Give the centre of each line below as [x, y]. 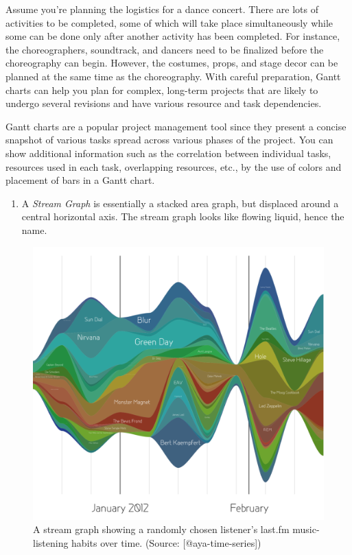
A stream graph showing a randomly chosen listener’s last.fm [161, 529]
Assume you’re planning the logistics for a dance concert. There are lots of [162, 9]
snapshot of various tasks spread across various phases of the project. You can [169, 140]
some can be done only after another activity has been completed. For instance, [173, 36]
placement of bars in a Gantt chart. [80, 180]
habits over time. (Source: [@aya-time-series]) [166, 543]
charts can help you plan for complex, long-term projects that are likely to [162, 90]
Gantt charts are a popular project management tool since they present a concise [176, 126]
